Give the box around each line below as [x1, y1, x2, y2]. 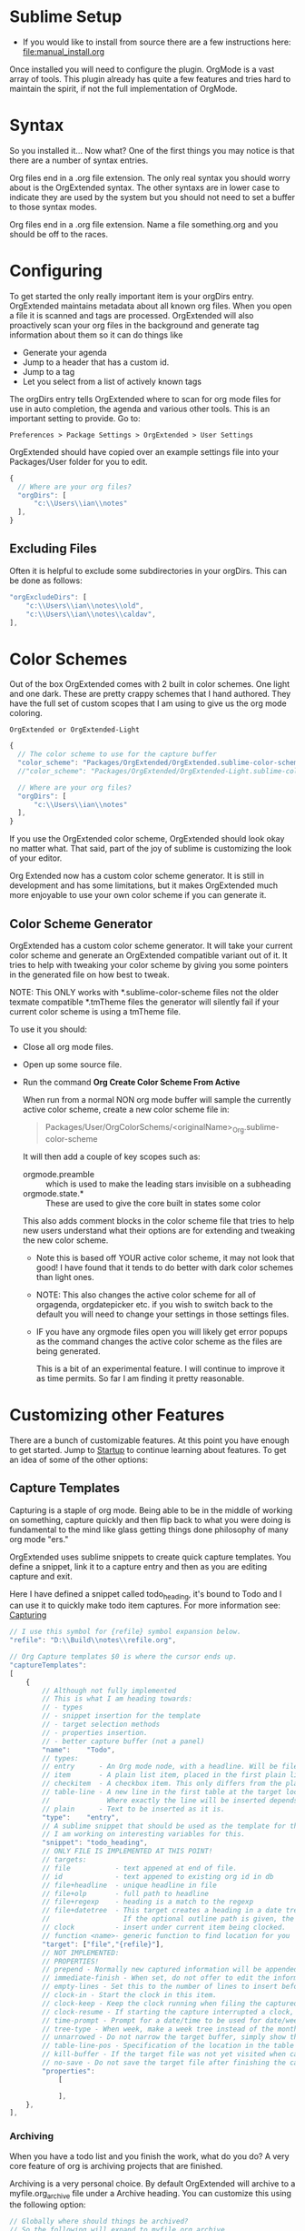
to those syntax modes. [9, 201, 97, 212]
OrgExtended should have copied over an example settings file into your [9, 446, 280, 457]
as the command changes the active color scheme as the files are [35, 1336, 283, 1347]
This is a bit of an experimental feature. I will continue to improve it [35, 1363, 286, 1374]
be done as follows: [9, 575, 84, 586]
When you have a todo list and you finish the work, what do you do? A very [9, 2150, 290, 2162]
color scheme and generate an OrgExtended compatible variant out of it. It [9, 950, 288, 961]
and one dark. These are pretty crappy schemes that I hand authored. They [9, 689, 291, 700]
